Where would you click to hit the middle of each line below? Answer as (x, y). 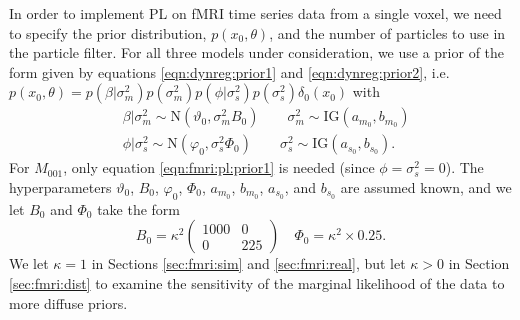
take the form (139, 208)
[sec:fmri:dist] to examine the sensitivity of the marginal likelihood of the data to (257, 283)
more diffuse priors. (68, 302)
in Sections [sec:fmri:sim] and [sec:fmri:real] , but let (248, 263)
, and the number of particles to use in (387, 32)
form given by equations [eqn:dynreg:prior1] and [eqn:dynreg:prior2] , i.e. (229, 71)
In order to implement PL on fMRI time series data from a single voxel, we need (255, 13)
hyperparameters (60, 187)
